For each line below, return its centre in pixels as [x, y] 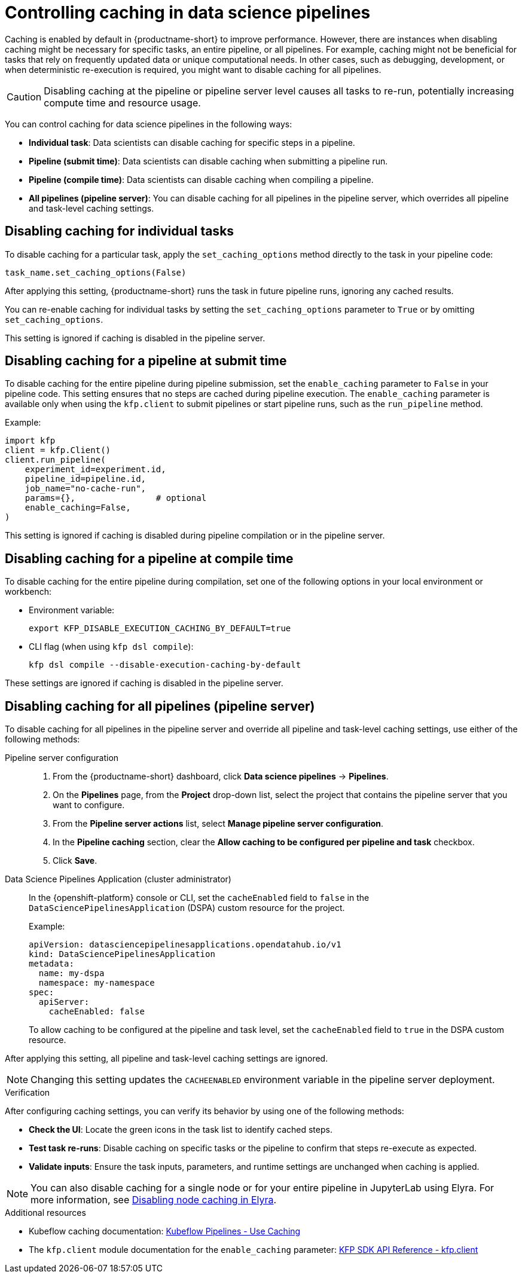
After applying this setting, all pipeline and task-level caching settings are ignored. [167, 1059]
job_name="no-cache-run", [86, 489]
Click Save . [75, 861]
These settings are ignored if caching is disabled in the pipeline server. [144, 683]
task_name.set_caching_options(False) [96, 272]
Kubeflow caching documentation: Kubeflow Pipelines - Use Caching [165, 1231]
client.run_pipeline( [55, 460]
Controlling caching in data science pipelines [188, 13]
